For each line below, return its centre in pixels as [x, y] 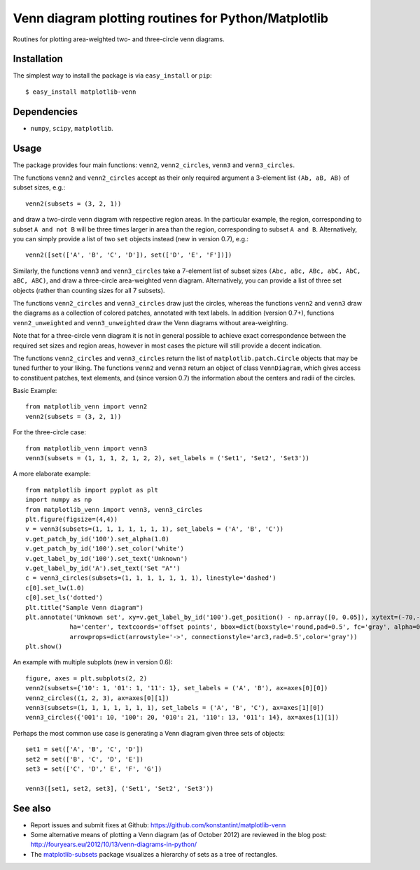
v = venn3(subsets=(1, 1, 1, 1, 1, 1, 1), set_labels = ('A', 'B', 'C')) [155, 529]
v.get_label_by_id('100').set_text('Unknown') [107, 558]
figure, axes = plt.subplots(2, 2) [86, 678]
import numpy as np [59, 500]
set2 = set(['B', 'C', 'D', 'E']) [84, 759]
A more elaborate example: [52, 474]
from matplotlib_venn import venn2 [86, 407]
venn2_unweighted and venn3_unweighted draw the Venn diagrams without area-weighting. [150, 322]
